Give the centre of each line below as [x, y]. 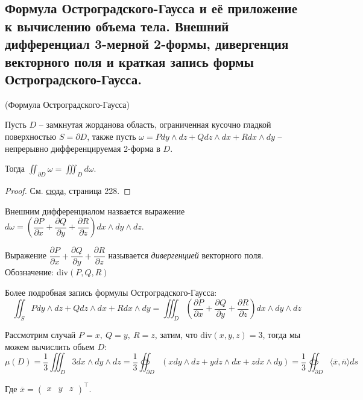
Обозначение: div [36, 272]
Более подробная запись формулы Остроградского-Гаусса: [111, 292]
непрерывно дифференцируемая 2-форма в [83, 148]
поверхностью [31, 136]
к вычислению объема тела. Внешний [117, 26]
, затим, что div [183, 335]
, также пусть [112, 136]
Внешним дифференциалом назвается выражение [95, 211]
